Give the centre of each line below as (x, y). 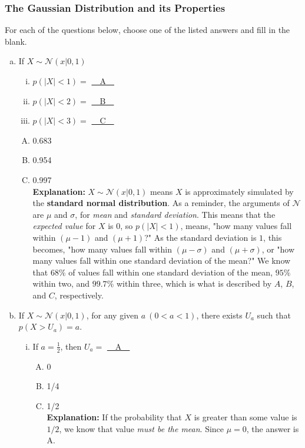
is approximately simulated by (239, 191)
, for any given (112, 315)
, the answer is (273, 428)
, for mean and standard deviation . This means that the (175, 214)
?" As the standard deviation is (200, 237)
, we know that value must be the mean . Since (142, 428)
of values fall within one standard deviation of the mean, (170, 272)
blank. (16, 41)
